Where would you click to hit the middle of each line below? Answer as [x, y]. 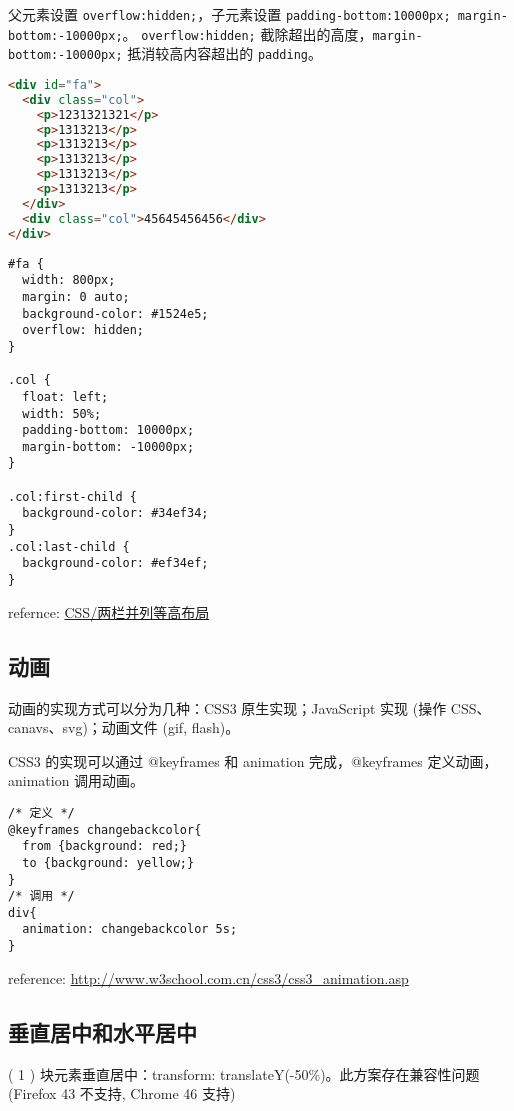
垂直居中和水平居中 [102, 1031]
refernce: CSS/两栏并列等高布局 [109, 611]
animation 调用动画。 [76, 780]
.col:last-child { [69, 546]
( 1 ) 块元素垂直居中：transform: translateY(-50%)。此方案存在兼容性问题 [244, 1073]
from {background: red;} [104, 846]
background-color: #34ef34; [115, 513]
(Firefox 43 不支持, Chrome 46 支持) [122, 1093]
